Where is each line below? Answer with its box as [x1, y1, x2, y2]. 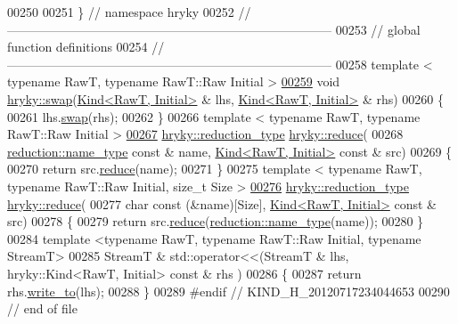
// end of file [7, 299, 78, 318]
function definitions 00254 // [7, 37, 165, 56]
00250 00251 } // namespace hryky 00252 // [7, 3, 251, 20]
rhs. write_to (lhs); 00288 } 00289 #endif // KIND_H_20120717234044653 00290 [7, 281, 450, 300]
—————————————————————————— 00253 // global [7, 20, 421, 38]
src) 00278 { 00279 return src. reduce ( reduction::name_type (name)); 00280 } [7, 212, 424, 231]
